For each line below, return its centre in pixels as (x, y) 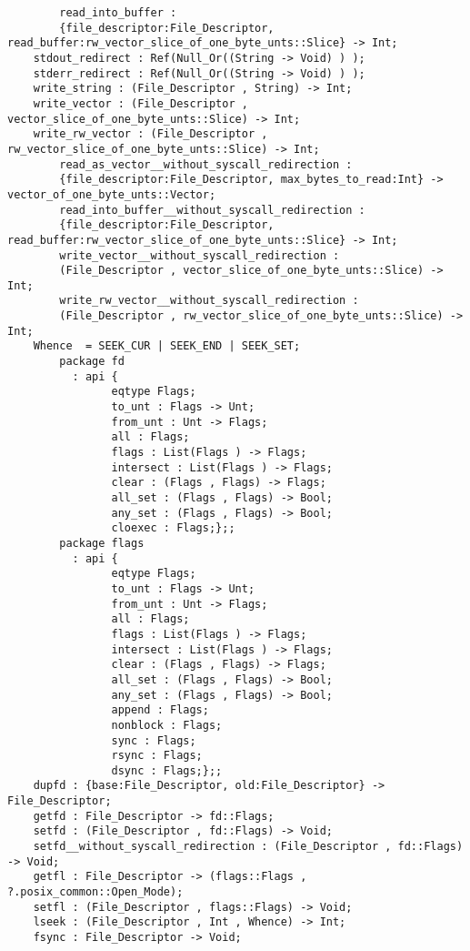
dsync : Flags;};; (167, 770)
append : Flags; (160, 710)
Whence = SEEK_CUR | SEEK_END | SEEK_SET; (167, 346)
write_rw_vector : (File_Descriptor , (150, 134)
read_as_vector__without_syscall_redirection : (206, 164)
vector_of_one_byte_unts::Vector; (112, 194)
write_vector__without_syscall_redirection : (200, 255)
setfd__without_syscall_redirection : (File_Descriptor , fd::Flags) (248, 847)
